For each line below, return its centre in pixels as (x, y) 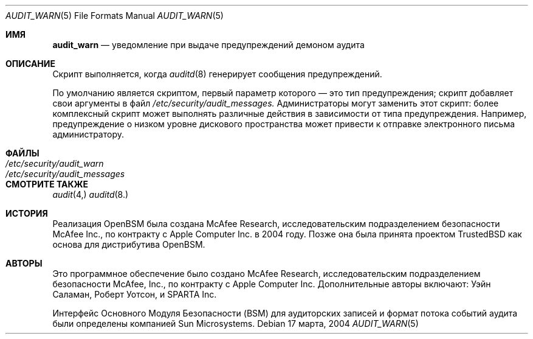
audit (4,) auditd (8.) (91, 194)
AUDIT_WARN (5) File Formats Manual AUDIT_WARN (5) (115, 16)
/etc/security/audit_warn (55, 163)
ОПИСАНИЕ (30, 64)
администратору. (88, 134)
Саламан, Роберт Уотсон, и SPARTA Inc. (135, 294)
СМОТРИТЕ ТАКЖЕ (47, 184)
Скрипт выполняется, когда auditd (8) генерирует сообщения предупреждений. (217, 74)
